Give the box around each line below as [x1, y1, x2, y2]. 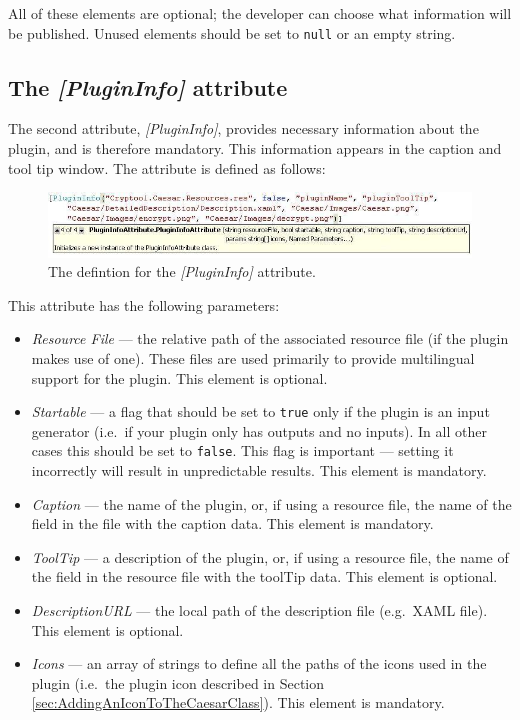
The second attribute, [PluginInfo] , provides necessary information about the [8, 118, 479, 139]
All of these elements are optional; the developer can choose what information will [8, 3, 512, 23]
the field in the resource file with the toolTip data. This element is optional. [31, 566, 498, 587]
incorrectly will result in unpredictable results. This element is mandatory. [31, 460, 487, 481]
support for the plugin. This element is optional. [31, 367, 328, 388]
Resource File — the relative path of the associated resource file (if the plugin [31, 328, 509, 349]
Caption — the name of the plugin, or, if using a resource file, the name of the [31, 493, 512, 514]
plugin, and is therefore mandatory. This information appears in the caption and [8, 138, 502, 159]
